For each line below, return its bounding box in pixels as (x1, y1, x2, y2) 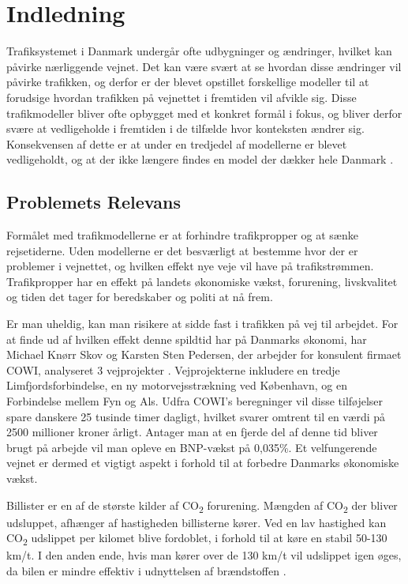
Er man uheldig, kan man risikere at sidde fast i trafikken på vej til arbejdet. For (6, 315, 399, 332)
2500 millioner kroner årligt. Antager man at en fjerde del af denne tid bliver (6, 424, 378, 440)
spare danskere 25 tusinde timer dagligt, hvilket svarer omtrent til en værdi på (6, 408, 386, 424)
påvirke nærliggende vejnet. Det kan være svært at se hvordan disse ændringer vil (6, 58, 402, 74)
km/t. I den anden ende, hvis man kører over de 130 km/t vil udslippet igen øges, (6, 547, 402, 563)
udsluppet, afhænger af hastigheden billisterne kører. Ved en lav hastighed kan (6, 514, 387, 530)
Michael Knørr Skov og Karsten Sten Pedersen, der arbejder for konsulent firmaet (6, 346, 402, 363)
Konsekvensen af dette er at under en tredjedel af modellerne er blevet (6, 135, 347, 152)
